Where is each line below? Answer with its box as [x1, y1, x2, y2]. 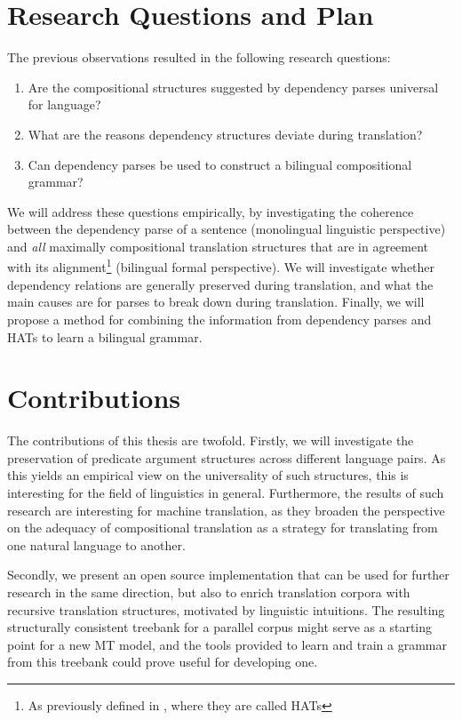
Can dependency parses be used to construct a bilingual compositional [28, 155, 412, 173]
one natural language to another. [7, 535, 186, 554]
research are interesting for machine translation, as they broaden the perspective [7, 500, 445, 519]
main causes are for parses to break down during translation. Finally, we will [7, 292, 425, 311]
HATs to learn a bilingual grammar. [7, 327, 203, 346]
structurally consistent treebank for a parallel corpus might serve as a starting [7, 618, 433, 636]
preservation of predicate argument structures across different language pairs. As [7, 448, 446, 467]
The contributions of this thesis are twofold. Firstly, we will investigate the [7, 431, 414, 450]
